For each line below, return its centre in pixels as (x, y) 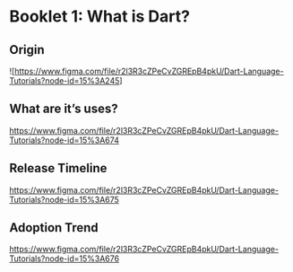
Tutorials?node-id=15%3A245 (65, 81)
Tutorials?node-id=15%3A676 (64, 259)
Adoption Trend (54, 228)
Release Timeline (58, 168)
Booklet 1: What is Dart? (100, 17)
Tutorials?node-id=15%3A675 (64, 199)
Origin (27, 50)
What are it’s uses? (64, 109)
